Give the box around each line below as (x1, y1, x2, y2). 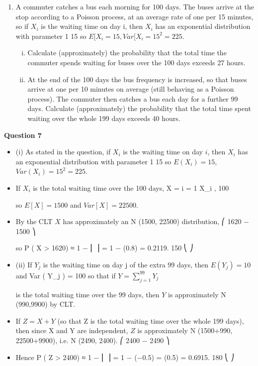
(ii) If (15, 259, 32, 269)
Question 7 (4, 129, 42, 140)
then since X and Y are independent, (15, 325, 128, 336)
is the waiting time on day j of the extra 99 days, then (43, 259, 209, 269)
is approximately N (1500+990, (137, 325, 233, 336)
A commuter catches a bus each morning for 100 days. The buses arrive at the (15, 1, 255, 11)
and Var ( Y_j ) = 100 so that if (15, 270, 116, 280)
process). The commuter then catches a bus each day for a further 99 (27, 93, 238, 104)
